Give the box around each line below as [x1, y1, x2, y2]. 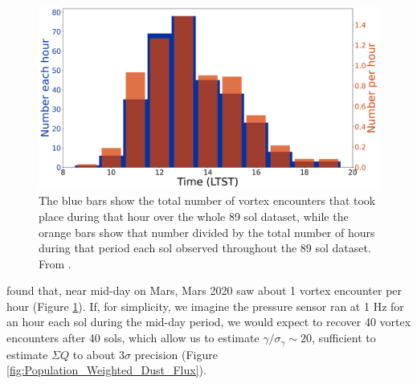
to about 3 [72, 345, 125, 362]
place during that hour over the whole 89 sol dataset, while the [39, 207, 349, 224]
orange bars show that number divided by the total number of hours [39, 223, 375, 240]
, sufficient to [312, 329, 376, 346]
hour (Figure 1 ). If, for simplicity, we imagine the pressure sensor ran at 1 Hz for [6, 297, 404, 314]
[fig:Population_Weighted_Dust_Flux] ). [6, 362, 206, 378]
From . [39, 255, 72, 272]
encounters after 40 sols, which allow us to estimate [6, 329, 260, 346]
